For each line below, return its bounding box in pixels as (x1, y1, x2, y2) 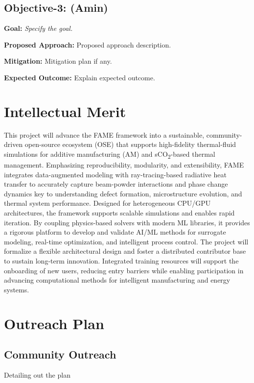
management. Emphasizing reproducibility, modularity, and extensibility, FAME (4, 160, 244, 170)
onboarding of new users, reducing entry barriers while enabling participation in (4, 265, 244, 275)
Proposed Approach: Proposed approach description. (4, 39, 171, 49)
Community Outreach (4, 347, 116, 362)
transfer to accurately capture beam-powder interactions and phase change (4, 179, 228, 189)
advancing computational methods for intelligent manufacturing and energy (4, 275, 231, 285)
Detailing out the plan (4, 369, 70, 380)
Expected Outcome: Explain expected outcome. (4, 72, 155, 82)
